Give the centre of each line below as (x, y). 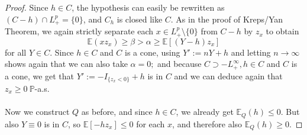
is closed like (140, 19)
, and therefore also (207, 123)
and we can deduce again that (228, 75)
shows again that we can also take (66, 64)
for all (16, 52)
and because (180, 64)
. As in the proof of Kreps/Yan (227, 19)
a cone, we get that (40, 75)
